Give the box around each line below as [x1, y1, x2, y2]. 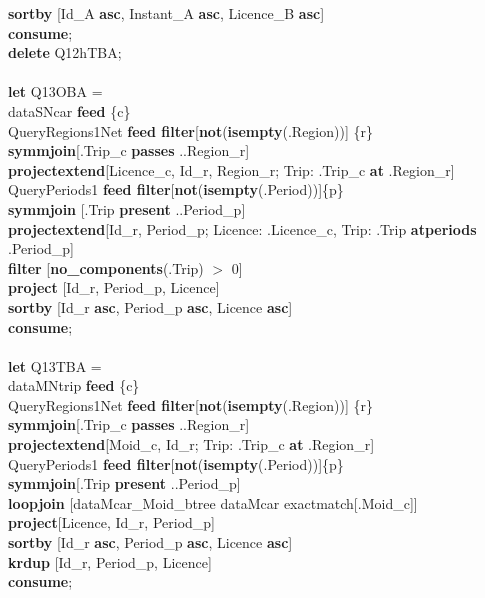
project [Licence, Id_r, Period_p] [8, 512, 216, 533]
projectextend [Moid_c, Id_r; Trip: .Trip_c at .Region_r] [8, 434, 375, 455]
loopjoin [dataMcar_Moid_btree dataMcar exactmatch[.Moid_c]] [8, 492, 418, 513]
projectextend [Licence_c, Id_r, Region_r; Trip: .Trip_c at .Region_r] [8, 159, 455, 180]
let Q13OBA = [8, 81, 103, 102]
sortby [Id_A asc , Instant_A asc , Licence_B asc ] [8, 3, 325, 23]
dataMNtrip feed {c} [8, 375, 140, 396]
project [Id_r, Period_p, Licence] [8, 277, 220, 298]
